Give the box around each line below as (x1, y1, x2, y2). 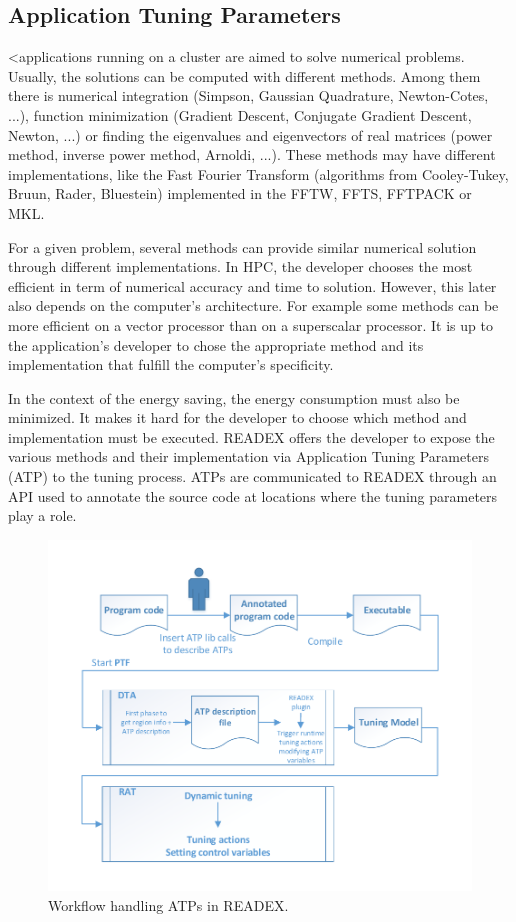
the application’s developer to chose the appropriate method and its (8, 334, 424, 355)
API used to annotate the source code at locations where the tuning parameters (8, 485, 498, 506)
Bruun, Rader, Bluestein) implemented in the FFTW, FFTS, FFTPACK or (8, 183, 472, 204)
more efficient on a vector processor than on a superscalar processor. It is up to (8, 314, 493, 335)
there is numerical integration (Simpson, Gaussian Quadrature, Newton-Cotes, (8, 85, 489, 106)
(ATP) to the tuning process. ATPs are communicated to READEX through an (8, 466, 497, 487)
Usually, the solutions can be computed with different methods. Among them (8, 65, 481, 86)
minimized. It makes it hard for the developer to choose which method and (8, 407, 467, 428)
